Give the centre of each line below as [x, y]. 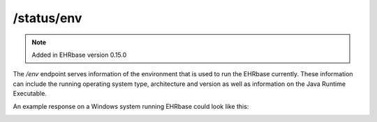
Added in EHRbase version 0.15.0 [79, 55]
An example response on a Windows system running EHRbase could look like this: [131, 106]
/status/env [47, 18]
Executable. [30, 94]
